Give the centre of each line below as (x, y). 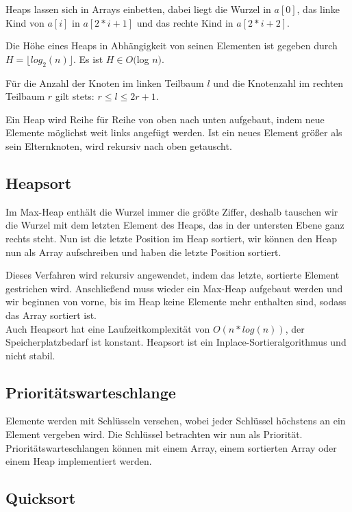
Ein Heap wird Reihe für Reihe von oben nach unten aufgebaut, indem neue (165, 119)
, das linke (318, 9)
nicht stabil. (30, 355)
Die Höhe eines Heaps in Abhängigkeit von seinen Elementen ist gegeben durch (172, 46)
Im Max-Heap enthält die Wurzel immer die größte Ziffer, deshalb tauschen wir (172, 211)
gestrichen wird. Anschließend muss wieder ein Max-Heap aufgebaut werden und (174, 288)
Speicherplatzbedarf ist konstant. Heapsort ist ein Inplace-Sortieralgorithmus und (176, 342)
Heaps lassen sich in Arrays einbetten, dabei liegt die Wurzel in (138, 9)
